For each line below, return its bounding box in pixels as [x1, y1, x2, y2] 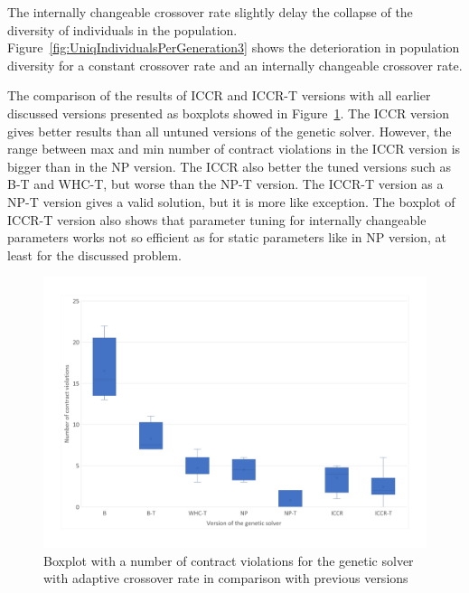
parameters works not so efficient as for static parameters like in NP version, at [7, 228, 446, 247]
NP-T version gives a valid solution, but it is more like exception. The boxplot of [7, 192, 455, 211]
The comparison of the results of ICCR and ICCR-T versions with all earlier [7, 86, 431, 105]
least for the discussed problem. [7, 245, 182, 264]
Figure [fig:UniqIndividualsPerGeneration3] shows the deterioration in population [7, 38, 460, 57]
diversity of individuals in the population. [7, 20, 238, 39]
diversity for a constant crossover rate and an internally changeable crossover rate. [7, 55, 463, 74]
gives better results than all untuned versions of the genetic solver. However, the [7, 121, 452, 140]
